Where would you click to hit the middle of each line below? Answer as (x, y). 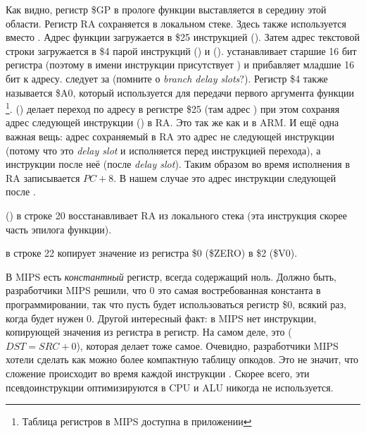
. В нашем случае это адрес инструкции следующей (225, 177)
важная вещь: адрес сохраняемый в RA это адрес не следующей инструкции (170, 136)
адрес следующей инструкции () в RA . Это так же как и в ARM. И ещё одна (172, 122)
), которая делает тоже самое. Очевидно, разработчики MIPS (207, 345)
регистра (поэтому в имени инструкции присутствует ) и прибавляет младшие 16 (180, 65)
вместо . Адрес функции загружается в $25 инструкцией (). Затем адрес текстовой (183, 37)
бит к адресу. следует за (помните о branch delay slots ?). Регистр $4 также (167, 78)
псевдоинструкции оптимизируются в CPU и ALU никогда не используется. (170, 387)
